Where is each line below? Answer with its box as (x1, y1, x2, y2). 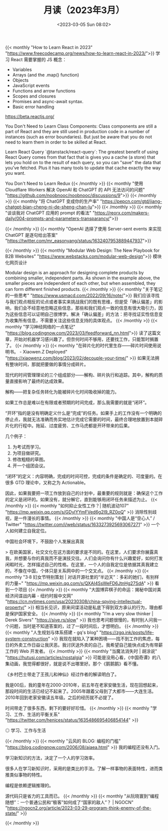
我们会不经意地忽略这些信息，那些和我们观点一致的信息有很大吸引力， (13, 305, 158, 311)
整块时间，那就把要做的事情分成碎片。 (9, 361, 88, 367)
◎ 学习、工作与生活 (5, 727, 46, 733)
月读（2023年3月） (43, 5, 125, 16)
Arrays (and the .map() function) (12, 72, 79, 78)
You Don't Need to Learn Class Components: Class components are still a (5, 123, 157, 129)
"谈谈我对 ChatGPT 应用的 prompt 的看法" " (5, 210, 95, 216)
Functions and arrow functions (12, 88, 76, 94)
